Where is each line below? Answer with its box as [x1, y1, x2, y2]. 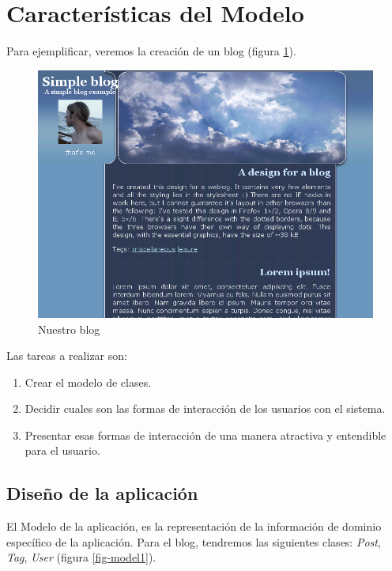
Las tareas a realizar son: [6, 347, 127, 364]
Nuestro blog [38, 320, 100, 337]
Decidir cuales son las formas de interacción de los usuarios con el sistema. [24, 400, 386, 417]
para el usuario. [24, 442, 100, 459]
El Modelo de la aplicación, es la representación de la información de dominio [6, 518, 382, 535]
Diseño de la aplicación [6, 481, 198, 505]
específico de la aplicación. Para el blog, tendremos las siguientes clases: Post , [6, 533, 381, 550]
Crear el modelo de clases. [24, 373, 152, 390]
